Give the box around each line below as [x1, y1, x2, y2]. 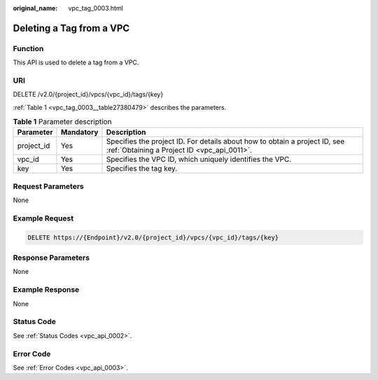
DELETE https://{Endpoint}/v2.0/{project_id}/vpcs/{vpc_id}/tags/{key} [27, 233, 279, 241]
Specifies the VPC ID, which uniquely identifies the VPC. [106, 155, 292, 164]
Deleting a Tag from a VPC [13, 22, 130, 34]
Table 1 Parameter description [13, 117, 112, 127]
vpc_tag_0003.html [68, 4, 124, 12]
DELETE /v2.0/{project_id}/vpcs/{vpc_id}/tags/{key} [13, 90, 164, 99]
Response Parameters [13, 253, 90, 262]
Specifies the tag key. [106, 164, 178, 174]
